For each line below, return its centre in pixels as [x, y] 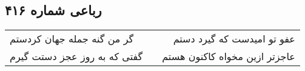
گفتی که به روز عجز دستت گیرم [76, 56]
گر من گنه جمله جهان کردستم [72, 39]
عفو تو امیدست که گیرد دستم [234, 39]
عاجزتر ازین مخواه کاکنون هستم [229, 56]
